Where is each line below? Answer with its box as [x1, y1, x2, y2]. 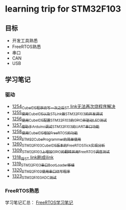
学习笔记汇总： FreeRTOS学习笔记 [5, 199, 74, 205]
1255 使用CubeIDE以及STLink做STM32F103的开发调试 [12, 110, 103, 117]
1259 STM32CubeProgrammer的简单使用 [12, 135, 81, 142]
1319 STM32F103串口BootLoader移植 [12, 161, 75, 168]
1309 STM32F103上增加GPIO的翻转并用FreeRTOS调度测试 [12, 147, 110, 155]
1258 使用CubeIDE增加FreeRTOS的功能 [12, 129, 78, 135]
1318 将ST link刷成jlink [12, 154, 54, 161]
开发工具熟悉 [12, 38, 38, 43]
